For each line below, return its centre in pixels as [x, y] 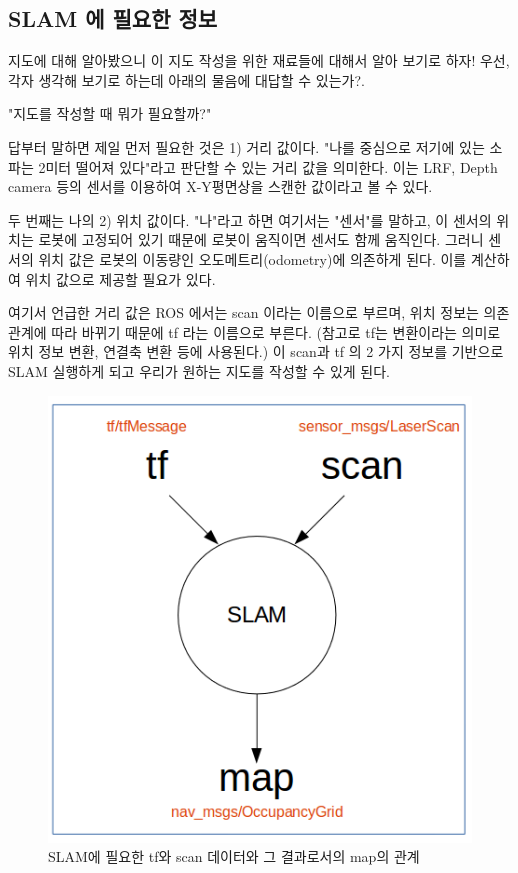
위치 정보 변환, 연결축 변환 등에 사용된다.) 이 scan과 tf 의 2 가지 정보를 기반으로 [256, 351]
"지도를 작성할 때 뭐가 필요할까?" [110, 113]
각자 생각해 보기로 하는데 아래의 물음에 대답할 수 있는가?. [186, 79]
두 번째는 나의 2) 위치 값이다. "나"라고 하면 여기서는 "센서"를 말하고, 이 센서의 [250, 219]
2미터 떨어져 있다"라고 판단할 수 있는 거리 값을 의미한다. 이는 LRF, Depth [268, 166]
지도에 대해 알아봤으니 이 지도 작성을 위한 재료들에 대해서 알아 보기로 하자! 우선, [259, 60]
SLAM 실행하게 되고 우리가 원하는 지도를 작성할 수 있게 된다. [199, 370]
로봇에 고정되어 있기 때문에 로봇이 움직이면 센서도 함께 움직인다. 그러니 [261, 239]
